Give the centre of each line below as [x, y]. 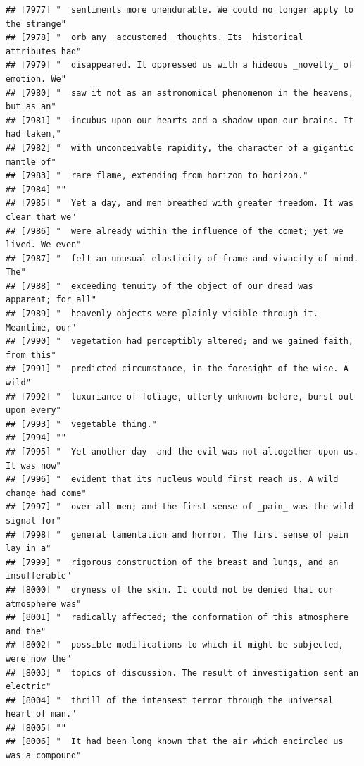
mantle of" [31, 162]
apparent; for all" [51, 300]
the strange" [36, 24]
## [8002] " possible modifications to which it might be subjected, [175, 645]
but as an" [31, 107]
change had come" [46, 493]
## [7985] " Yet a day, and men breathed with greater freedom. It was [180, 203]
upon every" [33, 410]
